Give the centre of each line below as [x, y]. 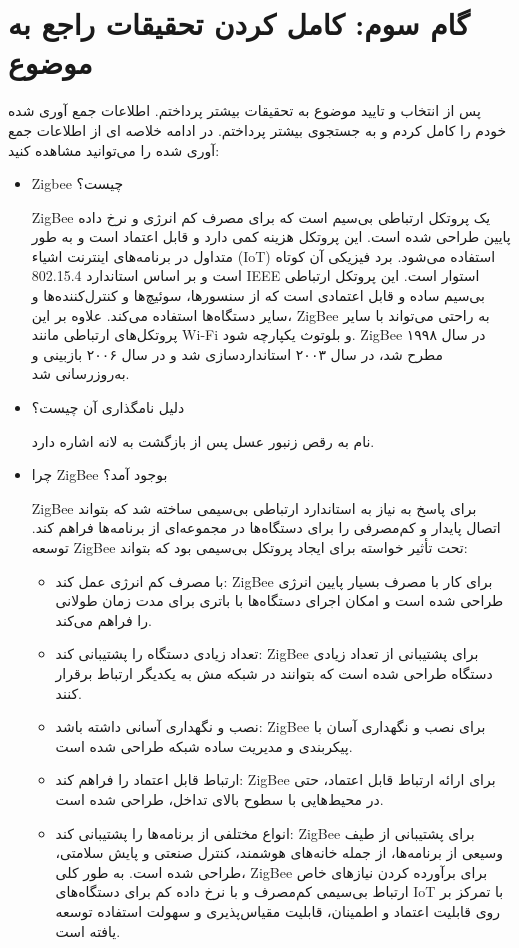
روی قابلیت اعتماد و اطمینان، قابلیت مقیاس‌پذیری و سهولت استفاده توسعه [278, 910]
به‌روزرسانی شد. [80, 373]
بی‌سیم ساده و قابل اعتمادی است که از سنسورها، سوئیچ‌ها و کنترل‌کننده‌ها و [258, 295]
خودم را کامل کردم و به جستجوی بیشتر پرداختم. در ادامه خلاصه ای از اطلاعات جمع [257, 129]
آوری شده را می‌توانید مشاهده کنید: [114, 149]
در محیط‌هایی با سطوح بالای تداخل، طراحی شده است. [219, 798]
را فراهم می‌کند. [103, 619]
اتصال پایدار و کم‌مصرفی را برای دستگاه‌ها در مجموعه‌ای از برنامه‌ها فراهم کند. [266, 527]
